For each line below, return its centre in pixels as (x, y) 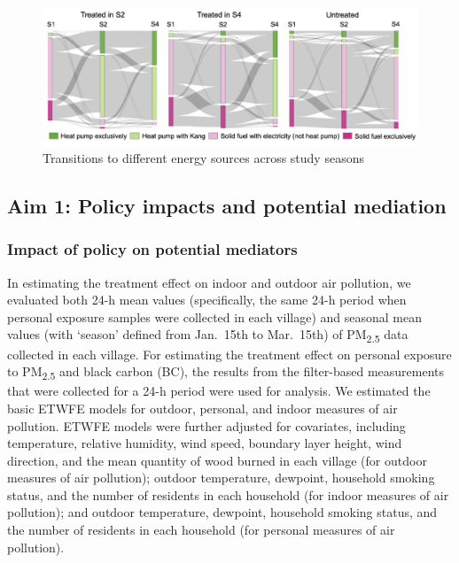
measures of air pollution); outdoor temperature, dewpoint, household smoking (221, 478)
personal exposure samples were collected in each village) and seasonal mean (214, 316)
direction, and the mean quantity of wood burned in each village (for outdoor (217, 460)
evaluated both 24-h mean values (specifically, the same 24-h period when (207, 300)
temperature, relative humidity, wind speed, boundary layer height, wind (205, 443)
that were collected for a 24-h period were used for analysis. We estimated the (219, 391)
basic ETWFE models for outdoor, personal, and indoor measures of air (202, 408)
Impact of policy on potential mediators (152, 249)
